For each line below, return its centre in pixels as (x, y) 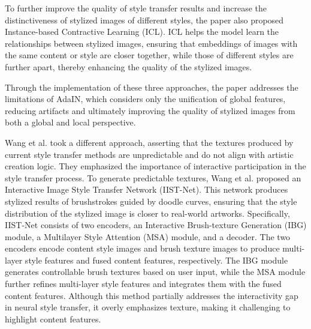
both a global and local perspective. (70, 122)
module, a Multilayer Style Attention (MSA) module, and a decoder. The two (148, 236)
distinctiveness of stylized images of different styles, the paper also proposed (144, 20)
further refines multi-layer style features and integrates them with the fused (143, 284)
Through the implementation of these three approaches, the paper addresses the (152, 87)
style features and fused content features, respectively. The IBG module (156, 260)
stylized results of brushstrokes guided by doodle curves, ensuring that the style (151, 201)
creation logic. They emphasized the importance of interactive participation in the (155, 166)
